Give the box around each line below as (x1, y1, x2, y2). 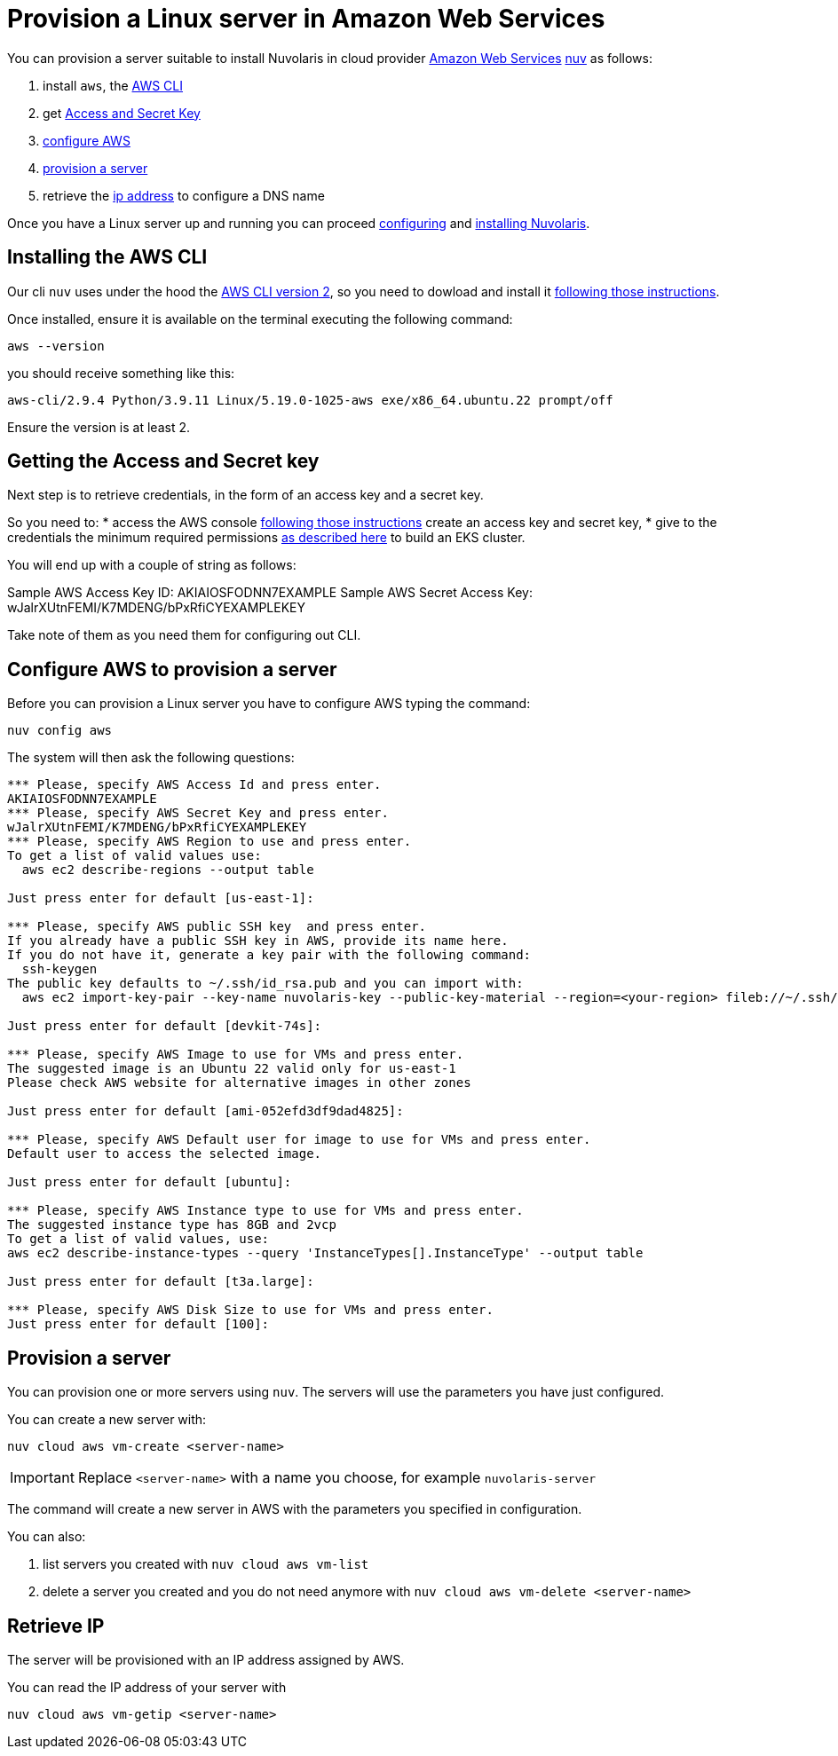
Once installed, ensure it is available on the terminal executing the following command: (7, 311, 513, 327)
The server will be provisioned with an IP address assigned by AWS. (7, 1651, 405, 1667)
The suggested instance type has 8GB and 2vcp (7, 1217, 336, 1232)
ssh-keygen (21, 962, 98, 977)
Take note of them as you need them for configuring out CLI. (7, 627, 361, 643)
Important (10, 1469, 75, 1487)
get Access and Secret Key (43, 105, 201, 121)
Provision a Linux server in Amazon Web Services (7, 4, 605, 34)
